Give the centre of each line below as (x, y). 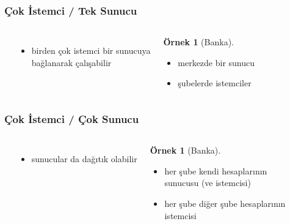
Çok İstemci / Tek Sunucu (71, 10)
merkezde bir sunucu (216, 62)
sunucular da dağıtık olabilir (84, 159)
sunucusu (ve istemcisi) (208, 183)
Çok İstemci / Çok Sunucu (72, 118)
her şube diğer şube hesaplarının (225, 203)
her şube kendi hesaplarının (216, 170)
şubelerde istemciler (215, 83)
